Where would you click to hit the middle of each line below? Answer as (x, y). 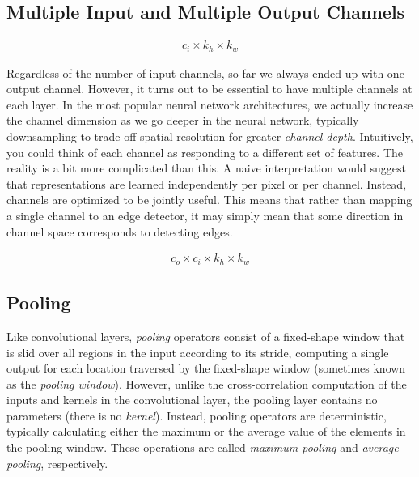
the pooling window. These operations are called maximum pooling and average (203, 447)
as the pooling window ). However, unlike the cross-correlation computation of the (207, 383)
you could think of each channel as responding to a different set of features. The (205, 152)
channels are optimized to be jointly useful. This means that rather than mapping (209, 200)
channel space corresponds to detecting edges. (120, 231)
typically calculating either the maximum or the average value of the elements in (206, 431)
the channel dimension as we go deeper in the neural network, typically (183, 120)
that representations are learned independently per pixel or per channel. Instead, (207, 183)
